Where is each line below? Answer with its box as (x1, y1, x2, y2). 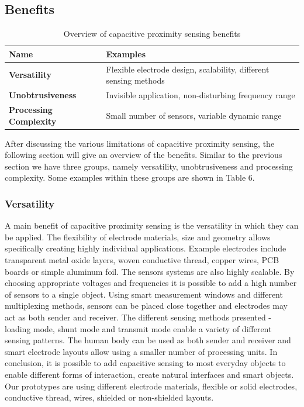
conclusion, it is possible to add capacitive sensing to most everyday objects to (5, 357, 286, 369)
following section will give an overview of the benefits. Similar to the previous (5, 149, 282, 161)
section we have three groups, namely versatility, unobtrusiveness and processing (5, 160, 293, 172)
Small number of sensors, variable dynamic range (106, 109, 282, 121)
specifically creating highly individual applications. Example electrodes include (5, 242, 286, 254)
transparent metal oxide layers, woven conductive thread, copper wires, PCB (5, 253, 279, 265)
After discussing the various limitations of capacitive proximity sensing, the (5, 137, 275, 149)
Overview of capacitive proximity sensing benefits (63, 27, 241, 40)
